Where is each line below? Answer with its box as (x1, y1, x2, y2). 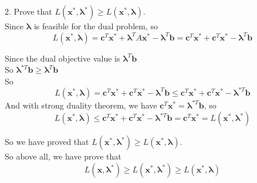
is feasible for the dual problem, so (33, 20, 158, 32)
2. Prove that (5, 5, 52, 17)
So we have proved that (5, 135, 89, 148)
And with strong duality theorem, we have (5, 99, 157, 111)
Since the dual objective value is (5, 52, 120, 64)
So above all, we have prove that (5, 150, 121, 162)
